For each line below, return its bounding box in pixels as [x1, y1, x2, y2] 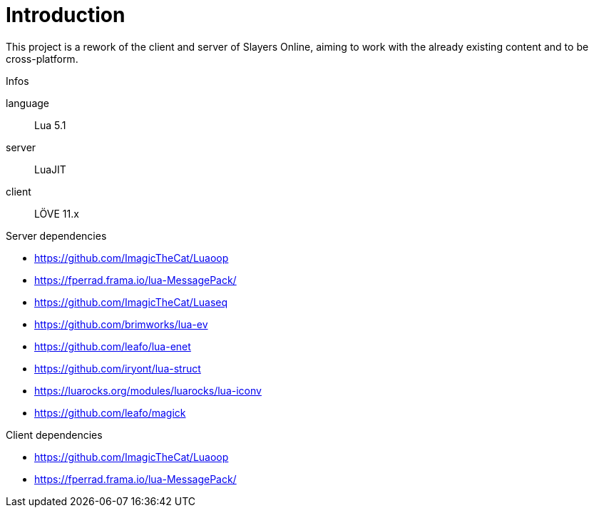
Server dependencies [6, 229, 107, 242]
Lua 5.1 [34, 118, 66, 131]
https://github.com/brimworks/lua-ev [34, 318, 208, 330]
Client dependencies [6, 428, 103, 441]
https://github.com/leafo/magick [34, 406, 186, 419]
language [6, 96, 49, 109]
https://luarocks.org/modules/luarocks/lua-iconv [34, 384, 262, 397]
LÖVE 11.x [34, 207, 79, 220]
